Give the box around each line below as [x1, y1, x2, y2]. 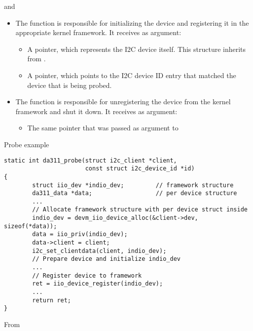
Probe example [4, 139, 49, 149]
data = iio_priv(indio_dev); [32, 231, 128, 238]
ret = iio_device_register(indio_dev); [32, 280, 163, 288]
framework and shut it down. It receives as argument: [15, 106, 178, 116]
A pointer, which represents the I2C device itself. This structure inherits [27, 43, 246, 54]
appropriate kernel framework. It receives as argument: [15, 27, 181, 38]
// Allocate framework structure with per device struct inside [32, 206, 248, 213]
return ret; [32, 296, 72, 304]
